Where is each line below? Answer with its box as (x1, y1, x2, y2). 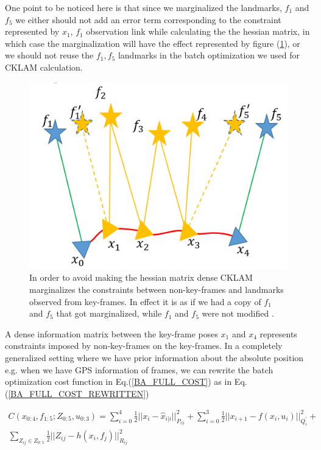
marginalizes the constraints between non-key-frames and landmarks (29, 283, 284, 295)
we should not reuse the (5, 49, 94, 62)
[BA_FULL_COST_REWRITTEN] (8, 387, 146, 399)
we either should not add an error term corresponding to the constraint (15, 13, 281, 26)
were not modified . (202, 307, 274, 320)
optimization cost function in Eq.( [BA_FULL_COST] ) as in (5, 375, 232, 388)
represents (259, 327, 297, 340)
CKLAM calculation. (5, 60, 83, 73)
